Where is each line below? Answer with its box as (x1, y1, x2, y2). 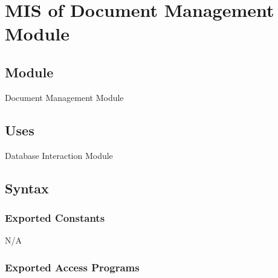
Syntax (5, 178, 49, 197)
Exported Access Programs (5, 259, 140, 274)
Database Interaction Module (5, 149, 113, 161)
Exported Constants (5, 210, 105, 225)
